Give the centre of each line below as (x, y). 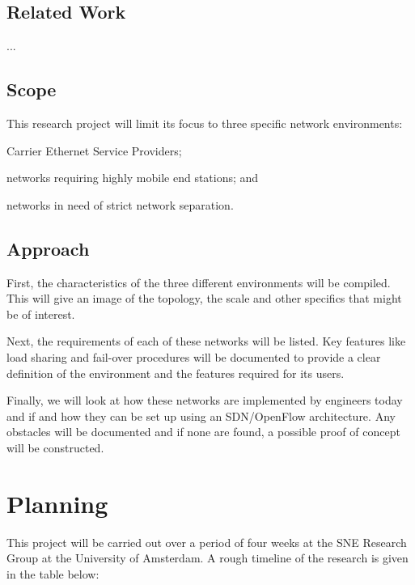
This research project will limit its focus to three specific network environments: (205, 123)
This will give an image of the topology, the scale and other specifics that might (204, 298)
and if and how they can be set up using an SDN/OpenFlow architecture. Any (201, 415)
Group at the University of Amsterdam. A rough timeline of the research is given (207, 558)
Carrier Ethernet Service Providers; (94, 150)
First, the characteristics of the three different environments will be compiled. (199, 282)
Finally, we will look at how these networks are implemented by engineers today (205, 400)
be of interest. (41, 314)
